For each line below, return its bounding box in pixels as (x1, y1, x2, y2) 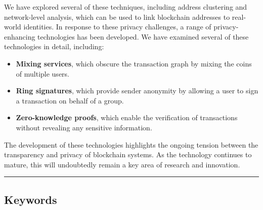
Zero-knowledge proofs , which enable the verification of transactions (16, 112, 238, 123)
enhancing (4, 31, 35, 42)
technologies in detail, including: (4, 41, 104, 52)
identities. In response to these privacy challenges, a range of (23, 21, 211, 32)
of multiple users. (16, 68, 69, 79)
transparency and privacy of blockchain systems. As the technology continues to (4, 149, 252, 160)
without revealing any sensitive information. (16, 122, 152, 132)
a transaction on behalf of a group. (16, 95, 124, 106)
